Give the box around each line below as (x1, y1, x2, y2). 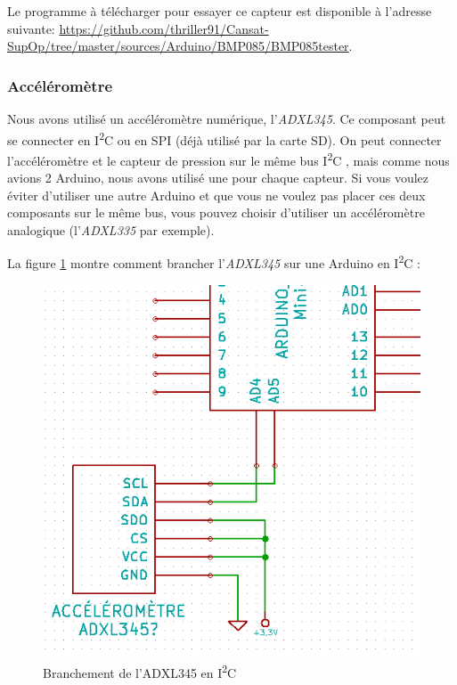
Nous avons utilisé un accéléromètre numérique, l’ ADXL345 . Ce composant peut (7, 110, 446, 127)
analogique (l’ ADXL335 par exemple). (7, 220, 215, 239)
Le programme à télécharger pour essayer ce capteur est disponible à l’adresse (7, 2, 432, 20)
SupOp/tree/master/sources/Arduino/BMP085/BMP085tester (7, 37, 349, 55)
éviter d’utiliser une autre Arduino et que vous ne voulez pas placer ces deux (7, 185, 426, 204)
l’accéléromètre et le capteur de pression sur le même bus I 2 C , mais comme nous (7, 148, 450, 169)
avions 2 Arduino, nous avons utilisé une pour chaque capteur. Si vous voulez (7, 168, 429, 187)
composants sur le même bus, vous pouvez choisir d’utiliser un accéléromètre (7, 203, 425, 222)
